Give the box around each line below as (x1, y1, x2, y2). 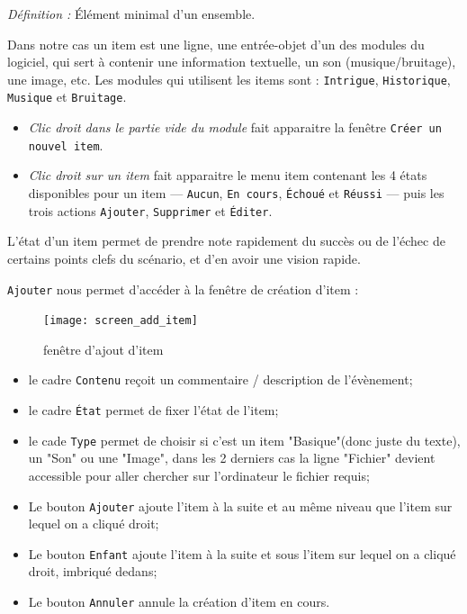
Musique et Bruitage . (7, 87, 127, 106)
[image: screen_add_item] (43, 314, 198, 328)
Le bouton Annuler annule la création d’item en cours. (28, 592, 330, 611)
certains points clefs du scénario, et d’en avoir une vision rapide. (7, 248, 361, 267)
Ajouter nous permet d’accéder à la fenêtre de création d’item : (7, 279, 359, 298)
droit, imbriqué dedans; (28, 562, 157, 581)
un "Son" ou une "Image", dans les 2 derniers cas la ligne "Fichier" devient (28, 448, 436, 467)
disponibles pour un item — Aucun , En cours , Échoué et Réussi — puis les (28, 184, 445, 202)
